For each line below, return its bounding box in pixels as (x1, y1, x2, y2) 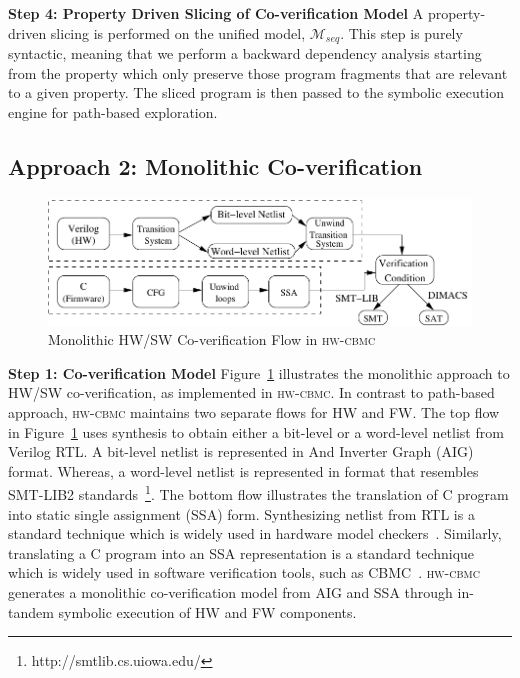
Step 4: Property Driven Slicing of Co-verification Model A (8, 3, 424, 23)
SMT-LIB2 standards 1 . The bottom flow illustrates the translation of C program (8, 481, 509, 504)
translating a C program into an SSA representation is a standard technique (8, 542, 475, 563)
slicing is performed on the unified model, (50, 22, 306, 43)
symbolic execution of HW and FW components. (58, 601, 357, 622)
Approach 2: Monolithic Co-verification (8, 150, 423, 181)
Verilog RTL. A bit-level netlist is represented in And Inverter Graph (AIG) (8, 441, 474, 462)
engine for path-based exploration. (8, 101, 218, 122)
